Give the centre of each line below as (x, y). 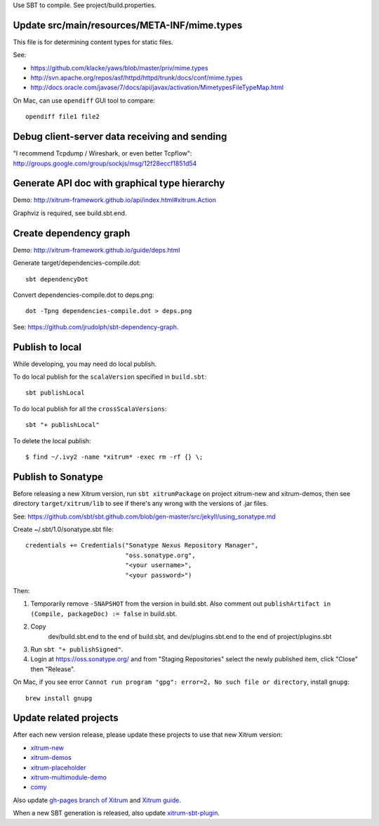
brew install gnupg (59, 698)
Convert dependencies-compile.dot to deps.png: (84, 295)
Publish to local (47, 347)
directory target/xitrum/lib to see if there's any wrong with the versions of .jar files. (140, 504)
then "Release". (53, 669)
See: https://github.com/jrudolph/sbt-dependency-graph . (96, 326)
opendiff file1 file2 (62, 117)
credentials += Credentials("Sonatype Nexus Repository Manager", (142, 546)
